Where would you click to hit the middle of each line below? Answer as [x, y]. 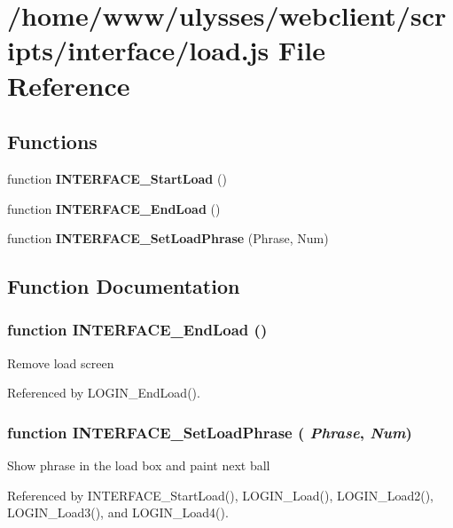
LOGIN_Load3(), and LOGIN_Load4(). [118, 512]
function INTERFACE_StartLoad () [117, 178]
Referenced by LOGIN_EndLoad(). [104, 393]
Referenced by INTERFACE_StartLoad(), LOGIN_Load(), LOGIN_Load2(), [220, 495]
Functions [52, 142]
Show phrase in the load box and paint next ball [139, 465]
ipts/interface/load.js [138, 50]
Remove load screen [61, 363]
